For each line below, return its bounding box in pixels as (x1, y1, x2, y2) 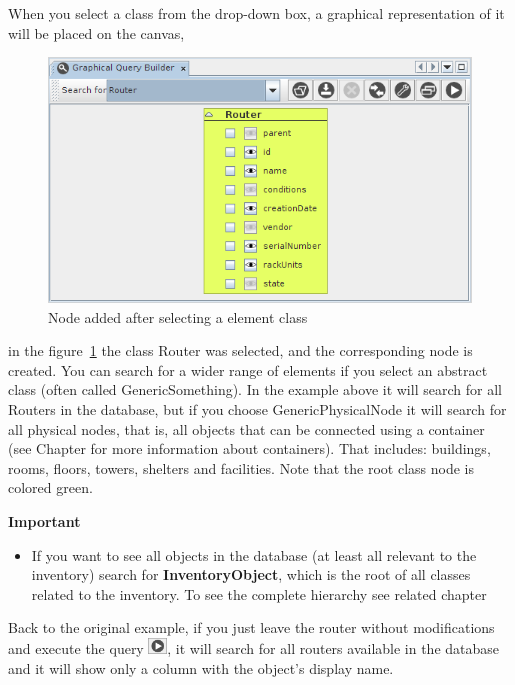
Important (8, 510, 81, 531)
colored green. (8, 477, 93, 498)
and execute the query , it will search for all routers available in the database (8, 637, 500, 658)
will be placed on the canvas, (8, 22, 185, 43)
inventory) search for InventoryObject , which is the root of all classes (31, 564, 471, 585)
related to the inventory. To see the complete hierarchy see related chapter (31, 583, 487, 604)
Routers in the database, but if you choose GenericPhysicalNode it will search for (8, 398, 507, 419)
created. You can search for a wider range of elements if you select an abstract (8, 359, 488, 380)
